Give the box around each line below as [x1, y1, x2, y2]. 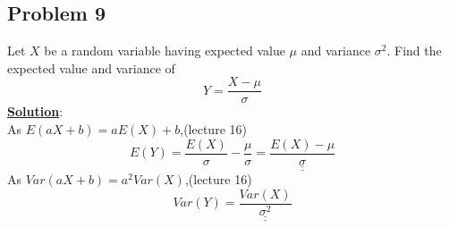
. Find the [386, 41, 442, 60]
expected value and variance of [7, 58, 175, 77]
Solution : [7, 102, 64, 121]
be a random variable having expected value [44, 41, 285, 60]
